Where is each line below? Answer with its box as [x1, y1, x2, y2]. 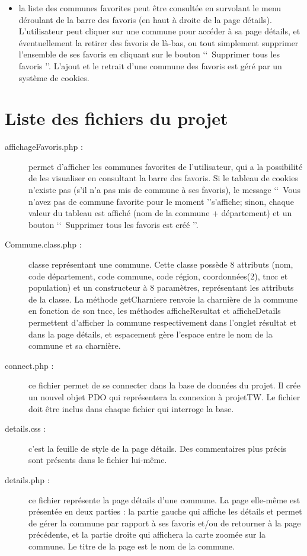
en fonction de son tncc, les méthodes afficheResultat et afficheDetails [28, 304, 281, 317]
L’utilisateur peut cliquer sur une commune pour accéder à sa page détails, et [18, 25, 300, 37]
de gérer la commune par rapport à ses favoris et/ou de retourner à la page [28, 516, 301, 529]
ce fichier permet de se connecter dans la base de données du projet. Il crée [28, 379, 300, 391]
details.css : [5, 422, 46, 435]
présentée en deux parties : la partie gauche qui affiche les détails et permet [28, 505, 302, 518]
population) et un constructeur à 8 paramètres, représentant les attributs [28, 281, 294, 294]
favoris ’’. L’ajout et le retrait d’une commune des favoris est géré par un [18, 59, 282, 72]
